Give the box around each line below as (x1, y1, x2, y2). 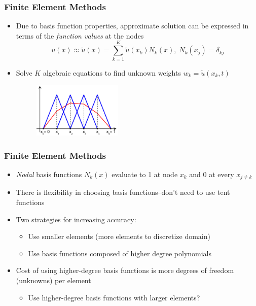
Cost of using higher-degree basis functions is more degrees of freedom (16, 265, 234, 276)
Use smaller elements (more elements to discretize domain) (28, 231, 210, 242)
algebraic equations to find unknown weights (43, 67, 181, 78)
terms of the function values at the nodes (16, 30, 144, 41)
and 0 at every (189, 168, 234, 179)
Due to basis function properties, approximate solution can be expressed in (16, 20, 249, 31)
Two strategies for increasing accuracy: (16, 214, 136, 224)
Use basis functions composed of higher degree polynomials (28, 248, 212, 258)
